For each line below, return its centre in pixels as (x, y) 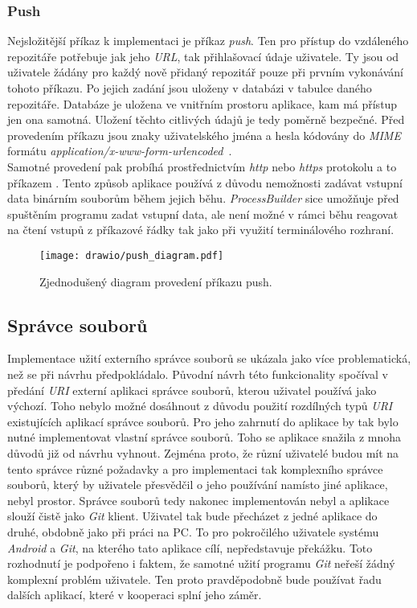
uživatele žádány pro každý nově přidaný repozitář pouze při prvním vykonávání (206, 72)
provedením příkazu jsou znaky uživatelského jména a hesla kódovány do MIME (204, 135)
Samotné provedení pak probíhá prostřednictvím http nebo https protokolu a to (202, 166)
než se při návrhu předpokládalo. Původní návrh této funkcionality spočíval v (198, 374)
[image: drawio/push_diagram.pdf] (132, 255)
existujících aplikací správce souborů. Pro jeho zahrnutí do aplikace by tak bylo (203, 421)
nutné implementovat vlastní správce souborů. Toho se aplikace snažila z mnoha (204, 437)
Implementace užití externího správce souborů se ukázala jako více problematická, (209, 358)
